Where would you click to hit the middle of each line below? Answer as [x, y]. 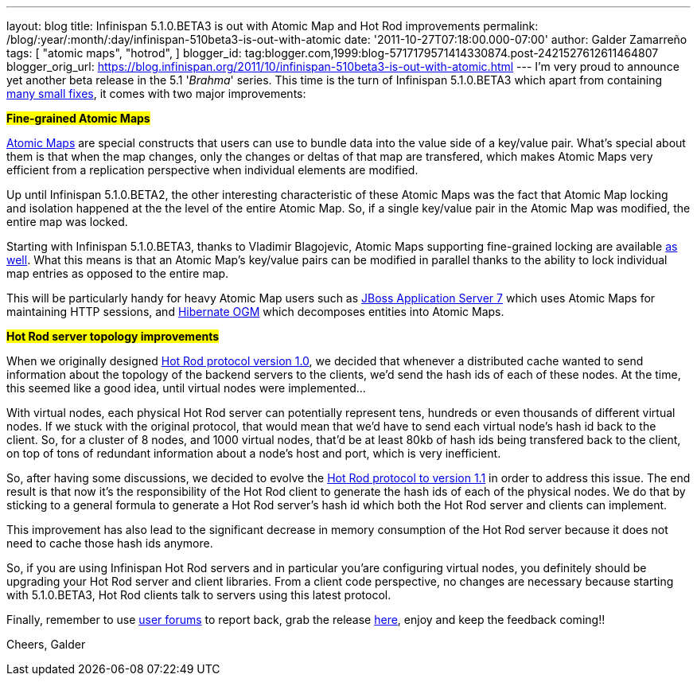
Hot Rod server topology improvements [113, 336]
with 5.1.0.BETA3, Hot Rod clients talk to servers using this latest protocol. [199, 595]
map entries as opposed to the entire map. [118, 273]
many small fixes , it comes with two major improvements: [156, 94]
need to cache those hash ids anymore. [110, 543]
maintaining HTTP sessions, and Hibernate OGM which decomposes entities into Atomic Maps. [255, 312]
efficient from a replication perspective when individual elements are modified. [212, 170]
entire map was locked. [67, 222]
